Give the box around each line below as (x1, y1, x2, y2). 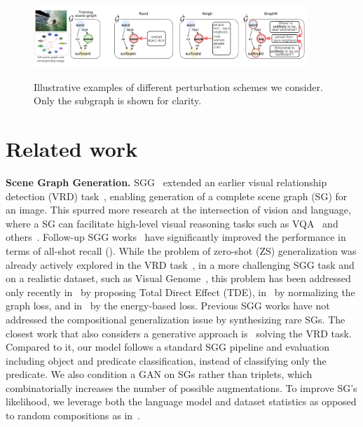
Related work (6, 134, 138, 163)
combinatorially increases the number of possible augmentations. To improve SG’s (6, 380, 357, 395)
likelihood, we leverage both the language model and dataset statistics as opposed (6, 394, 357, 409)
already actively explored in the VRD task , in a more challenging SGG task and (6, 257, 355, 272)
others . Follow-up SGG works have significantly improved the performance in (6, 230, 346, 244)
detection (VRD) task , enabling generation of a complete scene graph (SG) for (6, 188, 348, 203)
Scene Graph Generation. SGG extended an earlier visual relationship (6, 174, 327, 189)
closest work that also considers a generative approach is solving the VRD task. (6, 325, 352, 340)
